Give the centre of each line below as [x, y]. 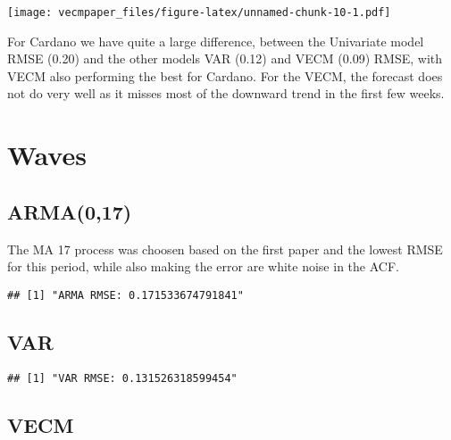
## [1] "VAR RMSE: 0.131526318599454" [122, 378]
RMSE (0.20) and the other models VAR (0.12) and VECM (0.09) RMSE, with [225, 58]
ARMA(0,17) [70, 211]
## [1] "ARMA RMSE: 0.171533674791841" [125, 295]
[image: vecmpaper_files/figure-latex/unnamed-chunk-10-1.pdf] [199, 12]
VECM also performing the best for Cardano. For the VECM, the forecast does [225, 75]
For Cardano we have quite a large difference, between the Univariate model [216, 41]
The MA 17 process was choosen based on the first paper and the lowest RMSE [225, 249]
